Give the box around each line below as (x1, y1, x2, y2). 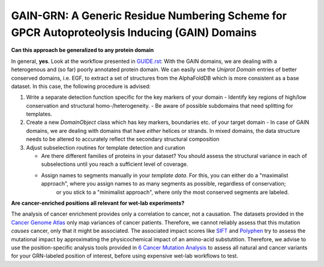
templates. (26, 111, 52, 118)
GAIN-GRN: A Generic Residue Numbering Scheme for (11, 9, 287, 22)
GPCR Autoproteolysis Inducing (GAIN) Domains (11, 26, 257, 39)
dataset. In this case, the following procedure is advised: (11, 83, 151, 90)
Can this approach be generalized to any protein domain (11, 47, 154, 54)
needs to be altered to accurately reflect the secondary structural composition (26, 135, 220, 143)
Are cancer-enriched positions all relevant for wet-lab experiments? (11, 199, 185, 207)
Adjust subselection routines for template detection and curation (26, 144, 185, 151)
